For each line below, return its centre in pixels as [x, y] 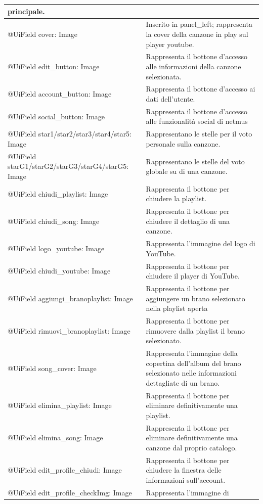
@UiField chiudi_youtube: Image [59, 271]
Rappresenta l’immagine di [187, 492]
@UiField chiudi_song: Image [54, 221]
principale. [26, 11]
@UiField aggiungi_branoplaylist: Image [70, 298]
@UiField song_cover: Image [52, 368]
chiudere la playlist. [176, 198]
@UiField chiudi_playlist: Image [58, 193]
